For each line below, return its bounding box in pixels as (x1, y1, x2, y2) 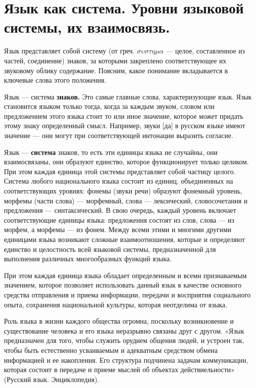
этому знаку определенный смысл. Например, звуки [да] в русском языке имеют (4, 120, 246, 131)
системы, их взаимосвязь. (4, 17, 170, 37)
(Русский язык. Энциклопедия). (4, 374, 100, 384)
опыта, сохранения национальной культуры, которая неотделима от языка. (4, 299, 227, 309)
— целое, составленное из (166, 46, 245, 56)
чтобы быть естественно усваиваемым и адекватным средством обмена (4, 344, 218, 355)
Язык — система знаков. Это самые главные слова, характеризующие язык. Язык (4, 91, 252, 101)
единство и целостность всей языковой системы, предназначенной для (4, 243, 216, 254)
